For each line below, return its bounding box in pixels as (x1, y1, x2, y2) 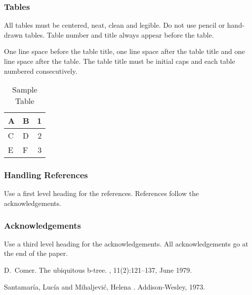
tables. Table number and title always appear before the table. (25, 29, 214, 40)
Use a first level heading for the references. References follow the (4, 188, 199, 198)
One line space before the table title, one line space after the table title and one (4, 46, 245, 56)
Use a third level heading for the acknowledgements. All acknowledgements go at (4, 238, 249, 248)
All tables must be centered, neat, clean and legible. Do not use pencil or (4, 20, 225, 30)
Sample (12, 84, 38, 96)
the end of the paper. (4, 248, 68, 258)
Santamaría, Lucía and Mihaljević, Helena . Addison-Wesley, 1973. (4, 281, 205, 292)
